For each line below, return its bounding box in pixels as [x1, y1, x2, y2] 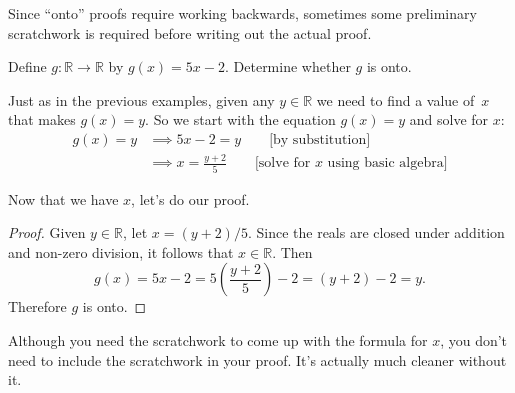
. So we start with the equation [145, 109, 336, 130]
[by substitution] [269, 132, 371, 147]
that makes [8, 109, 76, 130]
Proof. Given [8, 222, 86, 243]
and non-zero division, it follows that [8, 241, 234, 262]
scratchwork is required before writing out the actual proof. [8, 22, 372, 43]
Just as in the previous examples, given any [8, 89, 275, 110]
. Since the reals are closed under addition [247, 222, 505, 243]
